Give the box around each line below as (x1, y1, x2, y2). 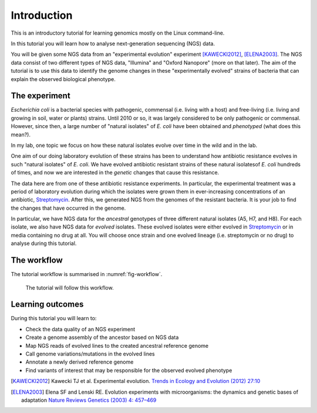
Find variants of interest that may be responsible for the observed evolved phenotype (25, 367, 232, 374)
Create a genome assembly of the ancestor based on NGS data (25, 334, 179, 341)
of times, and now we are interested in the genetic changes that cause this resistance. (11, 169, 220, 176)
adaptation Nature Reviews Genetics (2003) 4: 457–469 (21, 397, 157, 404)
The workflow (11, 256, 63, 266)
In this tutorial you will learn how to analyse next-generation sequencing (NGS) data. (11, 40, 215, 47)
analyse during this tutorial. (11, 240, 77, 247)
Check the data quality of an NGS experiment (25, 325, 136, 333)
